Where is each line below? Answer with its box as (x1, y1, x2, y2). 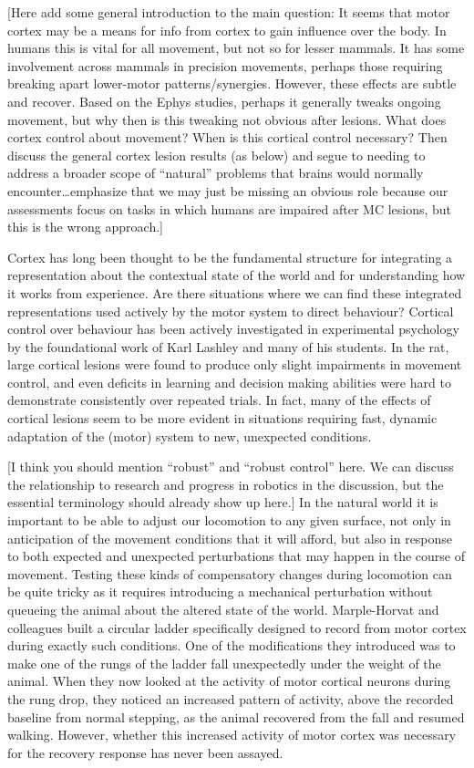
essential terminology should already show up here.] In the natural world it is (7, 493, 438, 512)
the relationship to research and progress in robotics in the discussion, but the (7, 474, 444, 493)
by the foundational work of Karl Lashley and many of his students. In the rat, (7, 337, 449, 356)
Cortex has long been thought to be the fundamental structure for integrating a (7, 247, 453, 266)
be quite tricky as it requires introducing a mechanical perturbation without (7, 582, 433, 601)
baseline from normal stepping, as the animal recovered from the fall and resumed (7, 707, 465, 726)
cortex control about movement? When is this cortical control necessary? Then (7, 128, 448, 147)
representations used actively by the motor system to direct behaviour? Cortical (7, 301, 454, 320)
